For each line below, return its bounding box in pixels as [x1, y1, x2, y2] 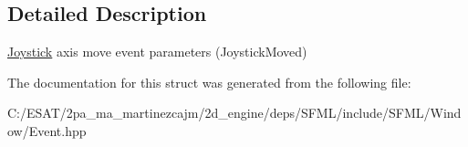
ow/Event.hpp [7, 121, 87, 140]
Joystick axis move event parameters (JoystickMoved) [7, 42, 307, 61]
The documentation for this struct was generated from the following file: [7, 72, 411, 91]
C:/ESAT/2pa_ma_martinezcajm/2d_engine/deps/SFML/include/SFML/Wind [7, 103, 462, 122]
